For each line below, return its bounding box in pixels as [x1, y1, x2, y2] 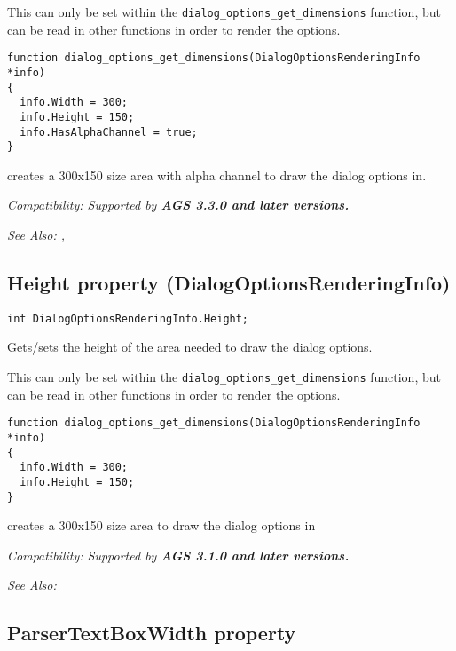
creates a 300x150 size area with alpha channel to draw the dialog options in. [7, 165, 427, 184]
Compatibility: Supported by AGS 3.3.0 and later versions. [7, 195, 350, 214]
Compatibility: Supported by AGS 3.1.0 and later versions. [7, 545, 350, 564]
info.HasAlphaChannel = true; [20, 125, 198, 139]
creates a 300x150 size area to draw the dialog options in [7, 516, 316, 535]
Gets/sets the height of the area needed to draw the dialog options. [7, 337, 373, 356]
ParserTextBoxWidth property [7, 619, 296, 647]
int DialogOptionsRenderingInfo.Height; [7, 312, 249, 325]
